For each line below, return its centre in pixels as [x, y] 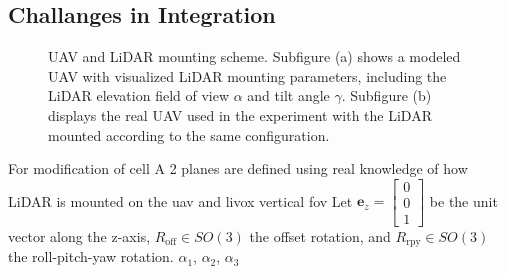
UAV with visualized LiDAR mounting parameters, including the [247, 75]
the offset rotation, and [320, 235]
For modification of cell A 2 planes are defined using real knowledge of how [238, 168]
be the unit [463, 200]
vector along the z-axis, [79, 235]
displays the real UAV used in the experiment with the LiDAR [240, 114]
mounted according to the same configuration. [189, 134]
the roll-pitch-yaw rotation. [91, 256]
